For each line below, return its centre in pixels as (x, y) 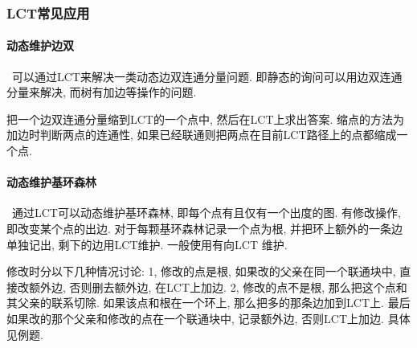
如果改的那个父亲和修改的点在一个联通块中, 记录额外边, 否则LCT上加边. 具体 (208, 318)
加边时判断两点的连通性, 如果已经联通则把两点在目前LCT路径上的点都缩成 (202, 135)
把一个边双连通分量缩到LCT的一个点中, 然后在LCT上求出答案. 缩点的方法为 (206, 119)
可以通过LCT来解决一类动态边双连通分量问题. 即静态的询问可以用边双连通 (207, 76)
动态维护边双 (40, 45)
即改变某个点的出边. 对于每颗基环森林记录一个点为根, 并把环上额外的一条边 (205, 228)
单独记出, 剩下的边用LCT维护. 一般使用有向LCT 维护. (147, 244)
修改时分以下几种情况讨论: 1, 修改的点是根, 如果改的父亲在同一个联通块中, (201, 271)
